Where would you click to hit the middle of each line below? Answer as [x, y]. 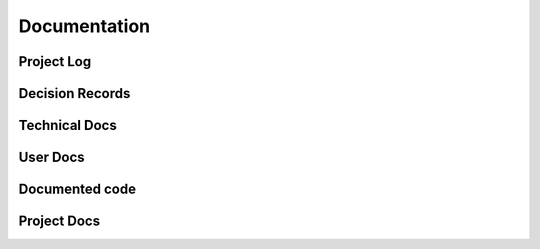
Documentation [84, 26]
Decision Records [74, 93]
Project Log [55, 61]
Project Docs [59, 221]
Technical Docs [67, 125]
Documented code [77, 189]
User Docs [51, 157]
